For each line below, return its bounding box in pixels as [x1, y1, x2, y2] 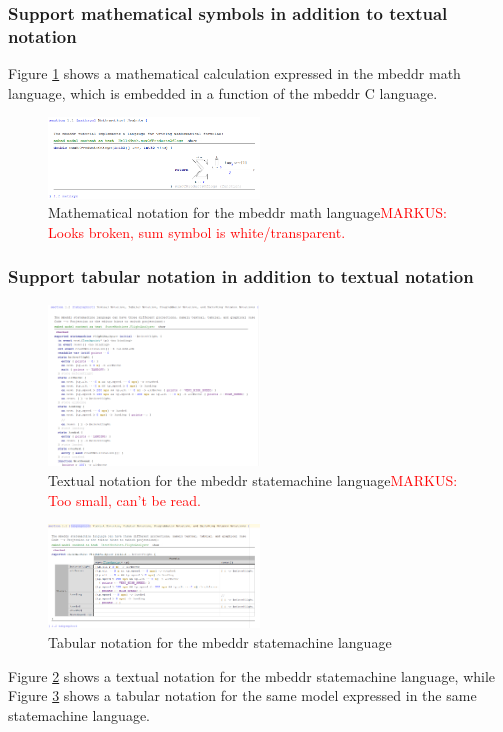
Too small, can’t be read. [48, 489, 201, 510]
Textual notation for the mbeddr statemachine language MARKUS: [48, 470, 458, 491]
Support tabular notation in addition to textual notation [8, 264, 474, 289]
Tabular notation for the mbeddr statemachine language [48, 632, 392, 652]
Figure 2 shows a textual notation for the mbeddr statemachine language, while [8, 665, 496, 686]
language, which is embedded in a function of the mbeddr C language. [8, 82, 438, 103]
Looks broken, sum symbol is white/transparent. [48, 221, 346, 242]
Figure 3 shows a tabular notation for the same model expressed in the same [8, 685, 477, 706]
